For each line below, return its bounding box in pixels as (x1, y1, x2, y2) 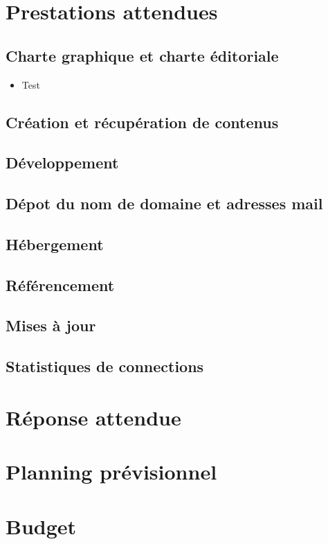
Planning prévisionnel (6, 457, 217, 486)
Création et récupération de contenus (6, 111, 279, 132)
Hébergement (6, 233, 104, 254)
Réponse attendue (6, 403, 181, 431)
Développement (6, 152, 119, 173)
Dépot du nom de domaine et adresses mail (6, 193, 323, 214)
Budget (6, 511, 77, 540)
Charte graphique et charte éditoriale (6, 44, 279, 66)
